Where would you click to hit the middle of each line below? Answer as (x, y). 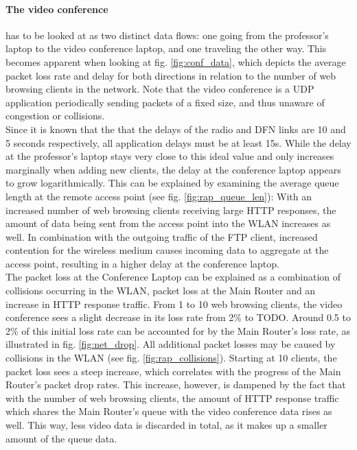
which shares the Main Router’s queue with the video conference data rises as (169, 411)
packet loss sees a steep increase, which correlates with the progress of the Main (173, 371)
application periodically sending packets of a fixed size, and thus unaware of (165, 102)
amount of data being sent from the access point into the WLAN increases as (168, 223)
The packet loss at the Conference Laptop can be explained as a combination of (173, 277)
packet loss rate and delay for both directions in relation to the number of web (171, 75)
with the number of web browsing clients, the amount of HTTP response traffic (172, 398)
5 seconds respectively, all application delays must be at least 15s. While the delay (178, 142)
